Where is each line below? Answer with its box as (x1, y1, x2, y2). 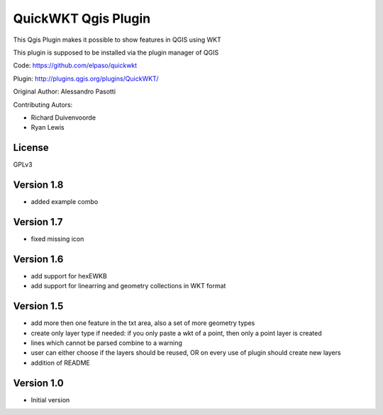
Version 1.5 (13, 300, 64, 312)
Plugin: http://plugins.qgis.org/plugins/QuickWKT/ (13, 74, 159, 83)
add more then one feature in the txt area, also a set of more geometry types (30, 319, 255, 327)
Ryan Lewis (30, 123, 65, 132)
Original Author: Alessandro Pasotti (13, 87, 116, 96)
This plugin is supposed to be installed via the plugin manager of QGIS (13, 48, 219, 57)
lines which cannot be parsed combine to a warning (30, 339, 182, 347)
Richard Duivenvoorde (30, 113, 96, 122)
